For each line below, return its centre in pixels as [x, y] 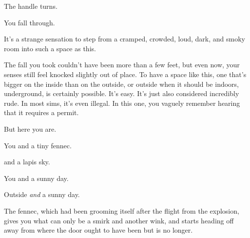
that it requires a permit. [41, 112]
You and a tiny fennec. [38, 145]
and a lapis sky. [27, 162]
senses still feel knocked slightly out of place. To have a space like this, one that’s [125, 74]
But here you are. [30, 129]
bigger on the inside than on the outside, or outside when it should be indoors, [121, 84]
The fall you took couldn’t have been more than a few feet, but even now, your [122, 65]
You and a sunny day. [36, 178]
